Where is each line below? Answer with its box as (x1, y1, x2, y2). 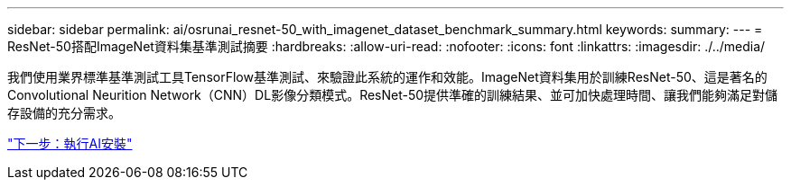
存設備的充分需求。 (7, 105, 121, 120)
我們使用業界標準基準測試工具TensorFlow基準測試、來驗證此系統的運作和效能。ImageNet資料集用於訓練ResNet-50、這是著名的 (7, 69, 768, 85)
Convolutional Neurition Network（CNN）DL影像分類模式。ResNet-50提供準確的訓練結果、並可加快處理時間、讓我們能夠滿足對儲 (7, 87, 778, 102)
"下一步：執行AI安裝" (7, 136, 133, 151)
